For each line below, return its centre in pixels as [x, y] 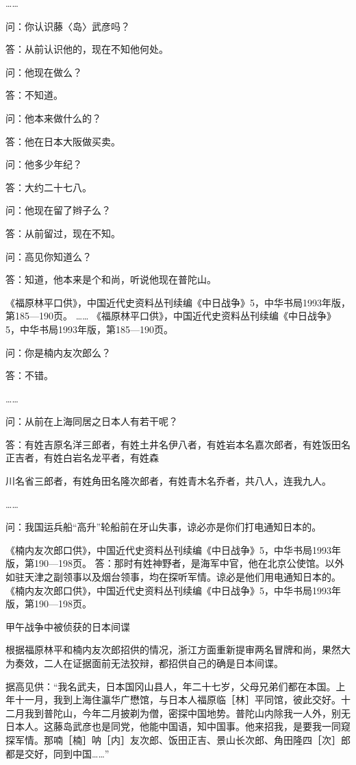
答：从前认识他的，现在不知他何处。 [87, 49]
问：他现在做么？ [44, 72]
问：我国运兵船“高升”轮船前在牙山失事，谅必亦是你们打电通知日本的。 [164, 527]
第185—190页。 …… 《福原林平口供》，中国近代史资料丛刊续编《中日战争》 [171, 316]
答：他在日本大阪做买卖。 [63, 141]
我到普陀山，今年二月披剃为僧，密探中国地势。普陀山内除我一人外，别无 [187, 713]
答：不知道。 [34, 95]
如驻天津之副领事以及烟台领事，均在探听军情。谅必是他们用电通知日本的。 [173, 577]
